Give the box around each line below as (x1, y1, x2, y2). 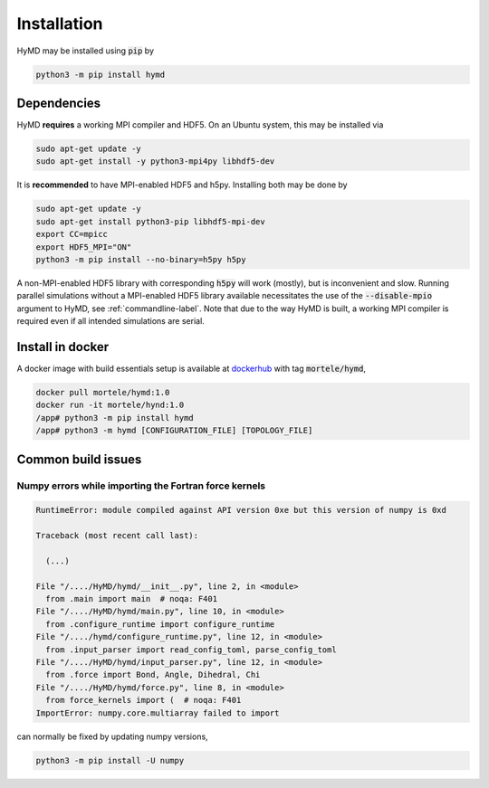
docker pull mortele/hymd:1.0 (35, 387, 170, 397)
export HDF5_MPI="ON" (35, 242, 132, 252)
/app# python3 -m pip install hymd (35, 413, 194, 422)
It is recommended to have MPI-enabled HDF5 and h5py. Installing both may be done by (16, 179, 348, 190)
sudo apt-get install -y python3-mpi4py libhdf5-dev (35, 157, 275, 166)
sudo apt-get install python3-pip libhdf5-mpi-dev (35, 216, 266, 226)
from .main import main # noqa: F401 (45, 593, 217, 604)
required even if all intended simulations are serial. (16, 316, 206, 327)
